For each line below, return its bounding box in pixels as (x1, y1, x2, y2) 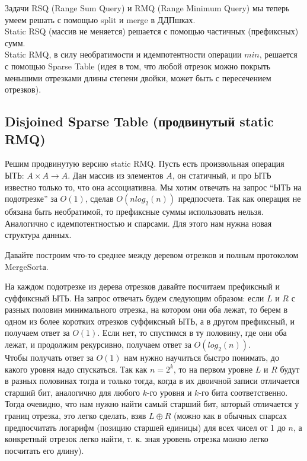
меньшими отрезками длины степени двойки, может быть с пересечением (5, 71, 271, 84)
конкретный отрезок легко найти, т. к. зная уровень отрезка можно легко (5, 433, 268, 445)
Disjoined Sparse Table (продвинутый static (5, 112, 274, 131)
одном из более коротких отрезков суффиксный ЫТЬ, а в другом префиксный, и (5, 314, 295, 327)
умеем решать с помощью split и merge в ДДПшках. (5, 13, 196, 26)
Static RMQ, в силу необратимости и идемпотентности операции (5, 48, 242, 61)
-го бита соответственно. (199, 386, 288, 398)
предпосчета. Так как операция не (178, 192, 301, 205)
